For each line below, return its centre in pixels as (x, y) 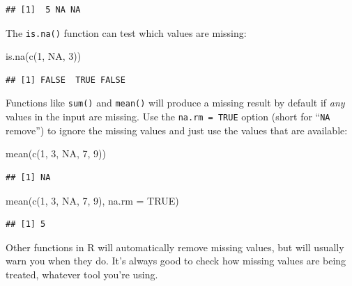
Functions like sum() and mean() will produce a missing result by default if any (175, 103)
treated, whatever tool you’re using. (82, 274)
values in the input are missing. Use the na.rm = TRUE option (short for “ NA (168, 117)
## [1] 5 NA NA (43, 10)
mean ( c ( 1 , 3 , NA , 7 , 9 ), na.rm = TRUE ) (92, 200)
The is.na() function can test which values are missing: (126, 32)
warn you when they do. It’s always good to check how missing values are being (176, 261)
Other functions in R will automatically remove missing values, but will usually (175, 247)
